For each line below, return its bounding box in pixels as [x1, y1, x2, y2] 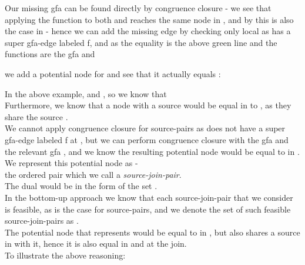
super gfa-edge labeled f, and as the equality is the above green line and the [5, 36, 277, 48]
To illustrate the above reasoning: [5, 249, 126, 261]
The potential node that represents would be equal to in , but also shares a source [5, 226, 300, 238]
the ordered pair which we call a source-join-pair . [5, 168, 182, 180]
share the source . [5, 110, 68, 122]
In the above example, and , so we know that [5, 87, 167, 100]
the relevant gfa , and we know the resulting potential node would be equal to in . [5, 145, 300, 157]
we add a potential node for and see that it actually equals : [5, 67, 221, 79]
